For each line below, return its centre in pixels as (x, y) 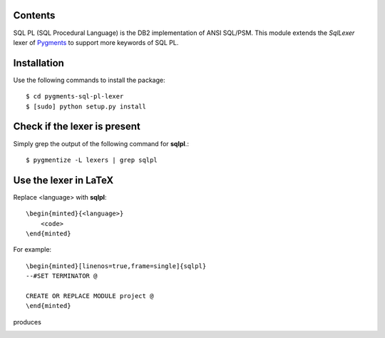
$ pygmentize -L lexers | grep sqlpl (92, 160)
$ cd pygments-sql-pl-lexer (75, 97)
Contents (34, 15)
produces (27, 322)
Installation (38, 63)
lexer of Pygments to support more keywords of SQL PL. (96, 42)
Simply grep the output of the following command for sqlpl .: (101, 143)
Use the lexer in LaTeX (63, 180)
